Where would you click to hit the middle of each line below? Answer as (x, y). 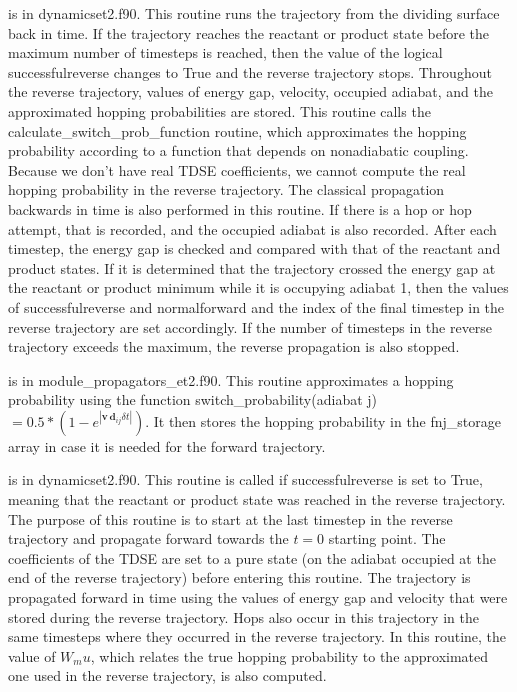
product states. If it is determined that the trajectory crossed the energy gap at (252, 267)
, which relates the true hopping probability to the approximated (289, 655)
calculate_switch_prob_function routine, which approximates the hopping (237, 130)
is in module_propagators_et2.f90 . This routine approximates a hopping (231, 379)
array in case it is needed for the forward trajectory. (167, 445)
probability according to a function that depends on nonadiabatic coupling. (238, 150)
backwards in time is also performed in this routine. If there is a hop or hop (240, 208)
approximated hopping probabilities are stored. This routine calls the (219, 110)
